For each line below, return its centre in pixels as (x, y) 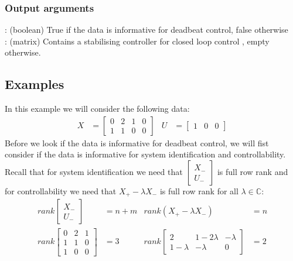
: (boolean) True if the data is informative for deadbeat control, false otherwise (146, 30)
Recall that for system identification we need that (94, 172)
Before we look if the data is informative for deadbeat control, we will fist (137, 142)
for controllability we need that (61, 191)
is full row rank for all (199, 191)
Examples (35, 84)
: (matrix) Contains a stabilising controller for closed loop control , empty (137, 41)
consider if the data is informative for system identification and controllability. (145, 154)
